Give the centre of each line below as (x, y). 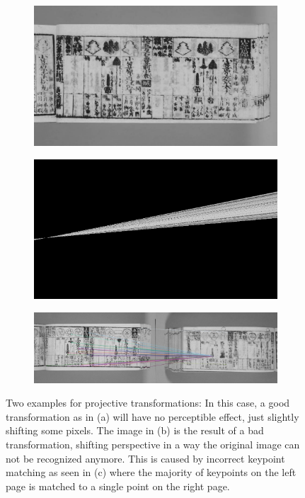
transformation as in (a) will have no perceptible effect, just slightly (152, 416)
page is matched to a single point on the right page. (118, 486)
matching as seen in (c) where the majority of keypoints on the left (151, 472)
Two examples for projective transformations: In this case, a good (148, 403)
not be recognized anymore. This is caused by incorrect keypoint (145, 458)
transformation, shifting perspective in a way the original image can (153, 445)
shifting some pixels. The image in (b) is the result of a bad (135, 430)
